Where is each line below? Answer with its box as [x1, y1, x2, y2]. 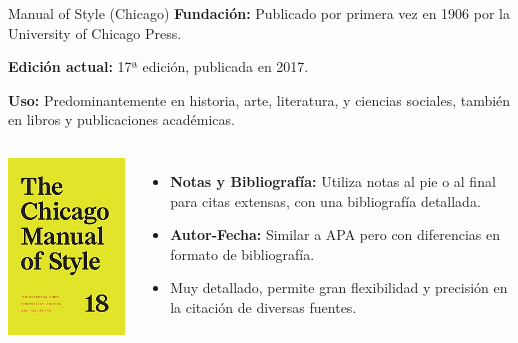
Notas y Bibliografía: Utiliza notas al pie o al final [170, 170, 496, 191]
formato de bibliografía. [170, 243, 315, 264]
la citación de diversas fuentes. [170, 296, 357, 317]
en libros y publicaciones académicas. [8, 109, 235, 130]
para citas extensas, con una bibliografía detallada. [170, 190, 481, 211]
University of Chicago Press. [8, 22, 182, 43]
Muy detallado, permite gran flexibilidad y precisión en [170, 277, 508, 298]
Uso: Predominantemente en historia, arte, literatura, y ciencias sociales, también [8, 89, 511, 110]
